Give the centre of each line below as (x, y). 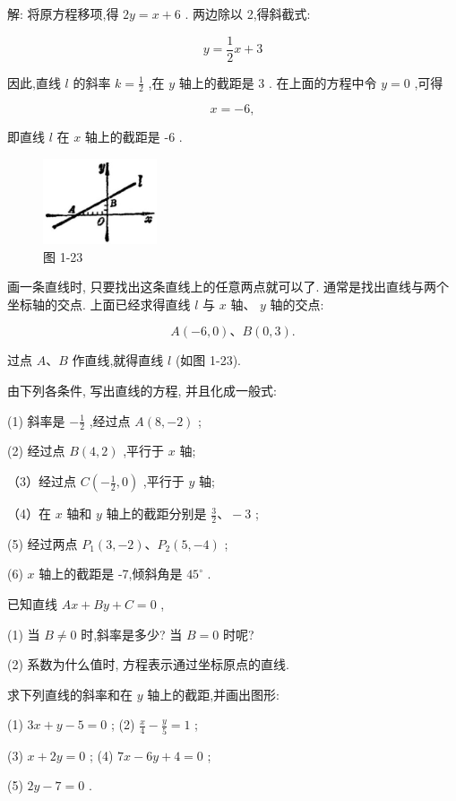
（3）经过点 (42, 481)
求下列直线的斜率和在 (70, 694)
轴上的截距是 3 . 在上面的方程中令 (278, 82)
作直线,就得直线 (118, 360)
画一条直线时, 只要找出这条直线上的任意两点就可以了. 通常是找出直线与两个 (228, 287)
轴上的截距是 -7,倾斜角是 (111, 574)
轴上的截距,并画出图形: (213, 694)
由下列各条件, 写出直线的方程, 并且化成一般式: (142, 391)
